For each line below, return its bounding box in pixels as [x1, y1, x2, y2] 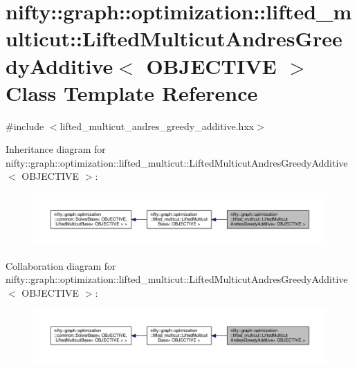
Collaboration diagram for [6, 258, 116, 273]
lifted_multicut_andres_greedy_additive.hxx [59, 118, 255, 133]
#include [6, 118, 44, 133]
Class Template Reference [6, 78, 258, 107]
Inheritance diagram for [6, 142, 106, 156]
